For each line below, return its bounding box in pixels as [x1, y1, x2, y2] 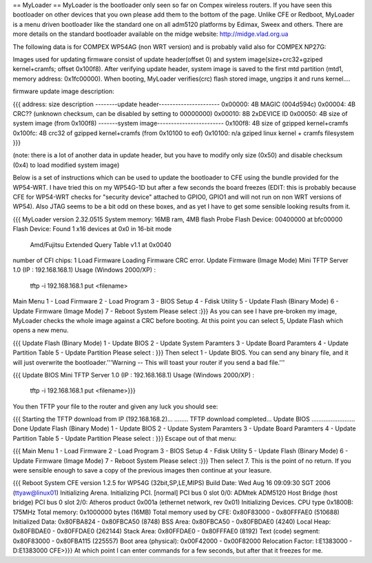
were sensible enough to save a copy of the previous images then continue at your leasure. [12, 466, 272, 475]
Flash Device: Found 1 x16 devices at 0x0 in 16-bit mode [12, 225, 172, 233]
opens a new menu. [12, 326, 69, 335]
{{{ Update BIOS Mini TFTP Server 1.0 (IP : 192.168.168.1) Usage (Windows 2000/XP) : [12, 371, 255, 379]
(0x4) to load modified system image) [12, 161, 120, 169]
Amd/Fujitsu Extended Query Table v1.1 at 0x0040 [30, 240, 172, 248]
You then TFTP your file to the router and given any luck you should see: [12, 402, 218, 411]
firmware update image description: [12, 87, 114, 96]
